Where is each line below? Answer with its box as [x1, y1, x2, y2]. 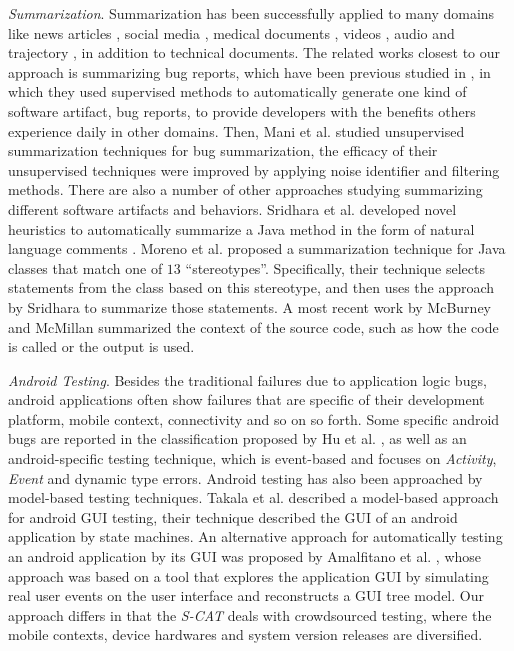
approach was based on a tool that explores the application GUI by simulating [8, 565, 489, 586]
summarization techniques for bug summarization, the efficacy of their [8, 140, 438, 161]
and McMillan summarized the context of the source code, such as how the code [8, 316, 499, 337]
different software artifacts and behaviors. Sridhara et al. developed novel [8, 198, 457, 219]
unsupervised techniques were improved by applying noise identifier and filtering [8, 159, 500, 180]
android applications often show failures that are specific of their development [8, 389, 485, 410]
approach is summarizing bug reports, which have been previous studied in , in [8, 61, 491, 82]
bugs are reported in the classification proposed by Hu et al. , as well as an [8, 428, 467, 449]
